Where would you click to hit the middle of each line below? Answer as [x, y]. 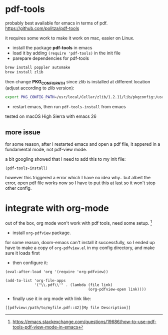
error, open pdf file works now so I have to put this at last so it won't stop [80, 183]
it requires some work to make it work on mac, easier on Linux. [70, 38]
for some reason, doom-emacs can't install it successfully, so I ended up [80, 242]
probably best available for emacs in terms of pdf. [56, 23]
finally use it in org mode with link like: [52, 299]
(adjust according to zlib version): [40, 88]
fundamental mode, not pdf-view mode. [46, 150]
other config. [18, 188]
